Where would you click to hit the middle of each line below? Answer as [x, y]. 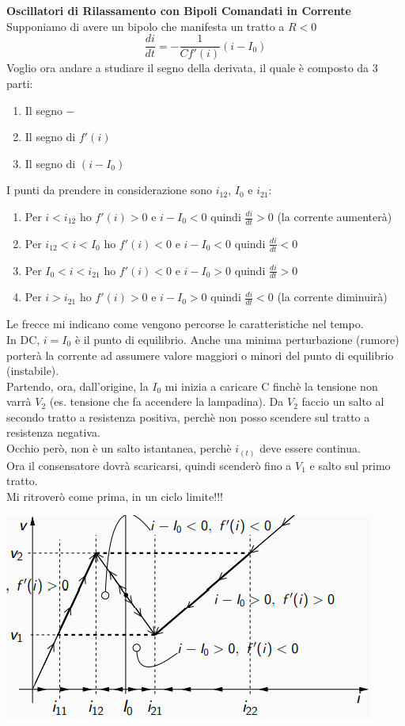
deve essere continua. [310, 448]
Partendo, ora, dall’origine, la [78, 386]
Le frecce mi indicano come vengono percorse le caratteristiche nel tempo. [185, 324]
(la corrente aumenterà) [335, 216]
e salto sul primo [350, 465]
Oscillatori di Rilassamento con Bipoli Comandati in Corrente [179, 11]
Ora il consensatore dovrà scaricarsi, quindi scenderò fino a [149, 465]
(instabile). [33, 371]
